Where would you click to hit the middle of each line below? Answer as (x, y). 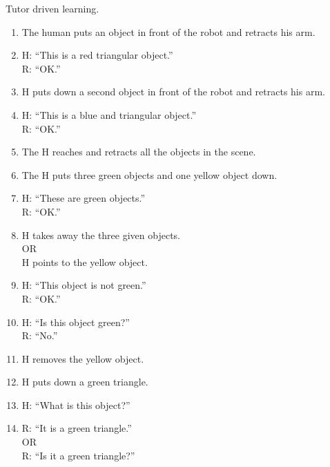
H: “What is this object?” (76, 404)
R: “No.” (40, 335)
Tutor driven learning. (52, 8)
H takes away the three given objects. (101, 235)
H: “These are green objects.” (84, 198)
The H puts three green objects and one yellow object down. (149, 174)
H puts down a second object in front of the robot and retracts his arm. (173, 92)
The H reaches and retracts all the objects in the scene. (139, 152)
